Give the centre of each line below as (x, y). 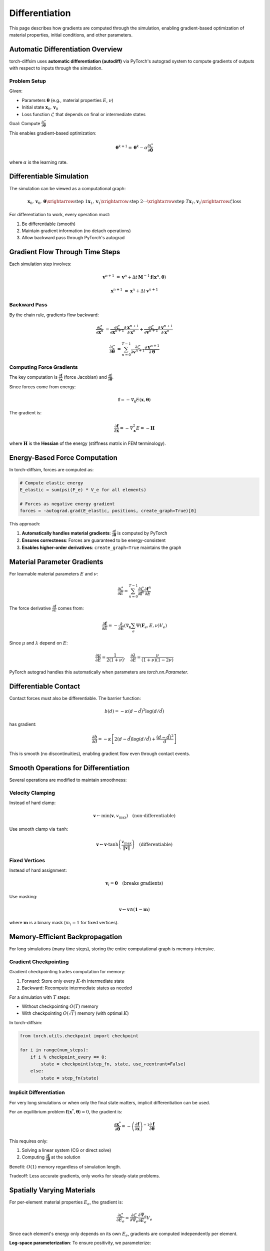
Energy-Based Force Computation (63, 458)
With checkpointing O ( (45, 1013)
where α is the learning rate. (38, 162)
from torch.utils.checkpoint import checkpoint (79, 1036)
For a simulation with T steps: (39, 997)
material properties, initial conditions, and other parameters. (71, 35)
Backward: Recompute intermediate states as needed (77, 988)
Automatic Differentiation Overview (66, 49)
